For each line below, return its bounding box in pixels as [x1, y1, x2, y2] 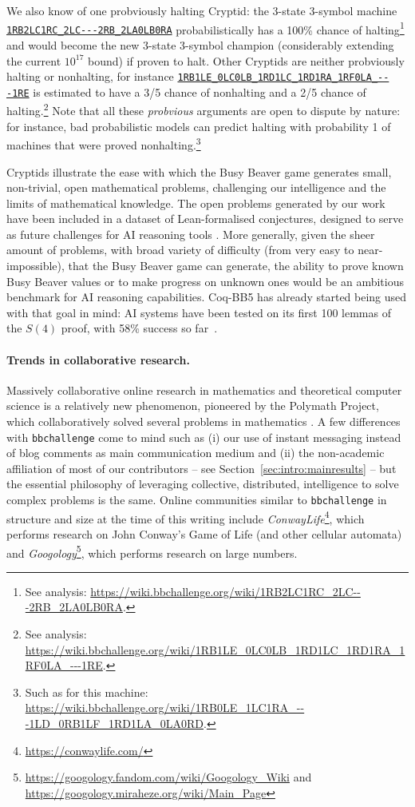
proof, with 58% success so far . [61, 320, 218, 336]
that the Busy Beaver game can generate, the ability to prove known [68, 257, 404, 274]
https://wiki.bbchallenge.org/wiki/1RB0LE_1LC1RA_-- [25, 699, 305, 716]
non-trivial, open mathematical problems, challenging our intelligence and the [6, 179, 386, 196]
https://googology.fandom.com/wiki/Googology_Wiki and [25, 769, 312, 785]
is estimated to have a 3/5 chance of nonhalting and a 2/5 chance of [33, 83, 366, 100]
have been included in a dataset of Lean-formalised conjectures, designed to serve [6, 210, 404, 227]
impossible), [6, 257, 65, 274]
